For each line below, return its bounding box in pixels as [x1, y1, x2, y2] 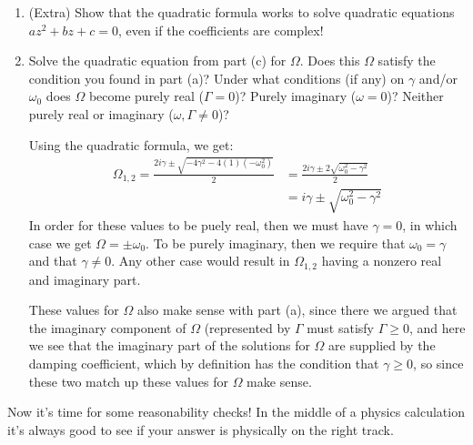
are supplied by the [328, 336, 436, 355]
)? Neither [387, 86, 444, 106]
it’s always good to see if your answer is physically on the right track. [7, 420, 394, 439]
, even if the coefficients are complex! [117, 20, 324, 39]
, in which [402, 215, 458, 234]
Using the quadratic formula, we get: [28, 135, 234, 154]
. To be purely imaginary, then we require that [146, 233, 406, 252]
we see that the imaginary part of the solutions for [28, 336, 310, 355]
